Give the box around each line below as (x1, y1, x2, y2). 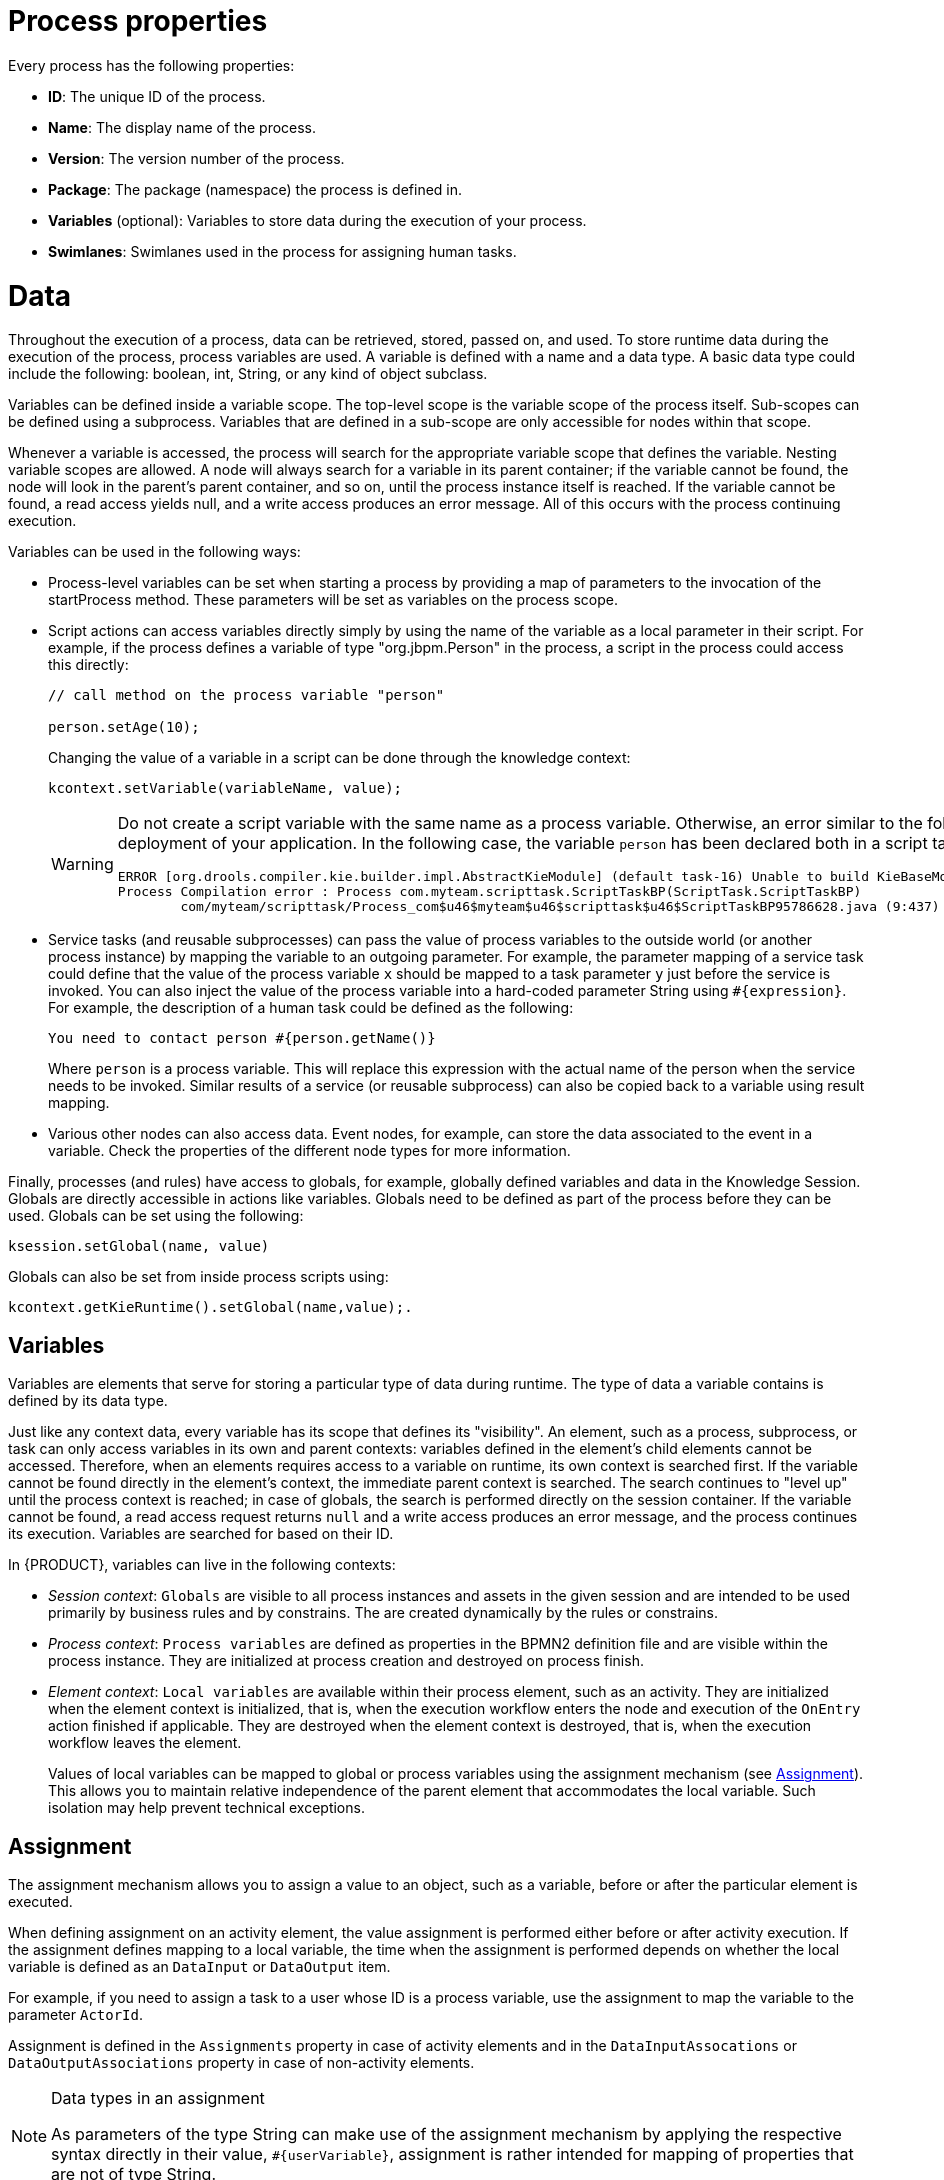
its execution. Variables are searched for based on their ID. (8, 1525, 394, 1543)
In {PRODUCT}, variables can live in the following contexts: (8, 1556, 396, 1574)
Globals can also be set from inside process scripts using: (8, 1268, 389, 1286)
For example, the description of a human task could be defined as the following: (48, 999, 574, 1017)
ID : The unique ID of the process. (48, 87, 266, 105)
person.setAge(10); (48, 719, 200, 736)
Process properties (8, 4, 268, 38)
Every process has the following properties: (8, 56, 295, 74)
